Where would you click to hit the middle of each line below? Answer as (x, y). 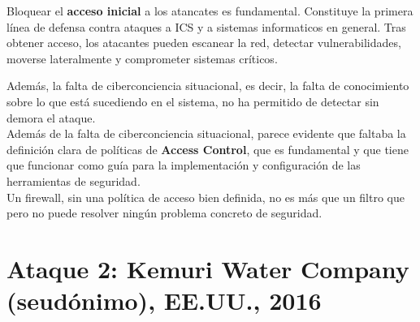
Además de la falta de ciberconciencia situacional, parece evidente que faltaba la (206, 133)
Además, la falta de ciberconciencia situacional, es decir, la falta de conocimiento (208, 86)
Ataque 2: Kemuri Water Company (208, 268)
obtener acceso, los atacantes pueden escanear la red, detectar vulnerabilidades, (204, 43)
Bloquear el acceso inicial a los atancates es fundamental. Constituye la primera (210, 11)
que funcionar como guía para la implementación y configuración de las (184, 165)
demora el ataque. (51, 117)
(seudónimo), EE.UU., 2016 (164, 301)
